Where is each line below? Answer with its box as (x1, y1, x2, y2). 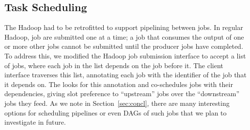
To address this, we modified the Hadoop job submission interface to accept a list (4, 50, 246, 60)
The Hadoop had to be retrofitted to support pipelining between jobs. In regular (4, 22, 243, 32)
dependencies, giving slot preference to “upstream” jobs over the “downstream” (4, 88, 240, 99)
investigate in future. (4, 117, 66, 127)
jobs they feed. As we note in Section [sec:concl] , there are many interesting (4, 98, 230, 108)
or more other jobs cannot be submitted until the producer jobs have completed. (4, 41, 243, 51)
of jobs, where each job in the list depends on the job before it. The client (4, 60, 223, 70)
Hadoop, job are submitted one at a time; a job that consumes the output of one (4, 31, 244, 42)
